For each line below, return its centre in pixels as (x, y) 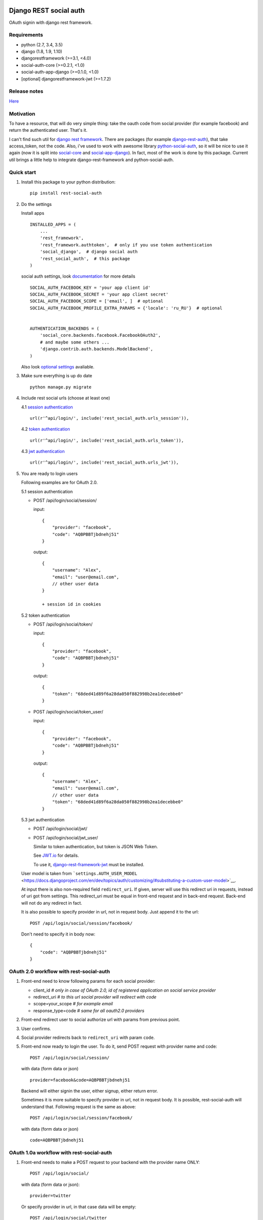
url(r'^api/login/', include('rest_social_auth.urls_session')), (110, 418)
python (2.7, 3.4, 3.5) (42, 44)
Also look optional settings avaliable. (58, 366)
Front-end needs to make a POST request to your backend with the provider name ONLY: (111, 1162)
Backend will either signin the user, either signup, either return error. (90, 1091)
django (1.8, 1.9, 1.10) (42, 52)
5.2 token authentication (46, 615)
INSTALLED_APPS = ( (53, 224)
